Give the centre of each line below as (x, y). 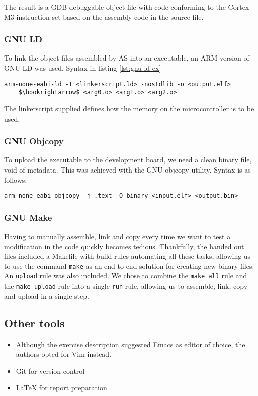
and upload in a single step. (47, 295)
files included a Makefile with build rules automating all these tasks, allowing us (127, 256)
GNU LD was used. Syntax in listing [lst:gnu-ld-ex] (83, 68)
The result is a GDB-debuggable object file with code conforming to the (115, 7)
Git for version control (50, 371)
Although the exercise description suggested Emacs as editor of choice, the (131, 344)
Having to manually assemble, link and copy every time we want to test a (117, 236)
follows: (16, 179)
